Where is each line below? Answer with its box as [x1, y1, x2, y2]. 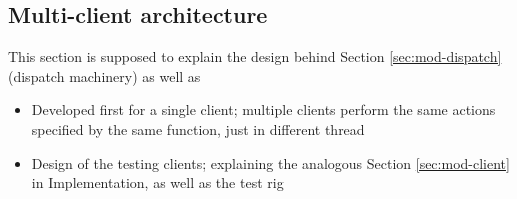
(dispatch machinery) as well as [8, 65, 201, 86]
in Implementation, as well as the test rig [31, 172, 284, 193]
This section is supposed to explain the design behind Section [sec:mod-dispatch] [8, 46, 502, 67]
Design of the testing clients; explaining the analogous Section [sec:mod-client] [31, 152, 510, 173]
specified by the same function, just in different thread [31, 118, 365, 139]
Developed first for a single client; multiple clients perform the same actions [31, 99, 496, 120]
